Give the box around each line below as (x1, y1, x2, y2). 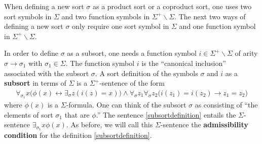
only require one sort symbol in (72, 21, 169, 31)
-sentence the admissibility (160, 119, 248, 130)
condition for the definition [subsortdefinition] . (4, 130, 152, 140)
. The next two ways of (174, 11, 246, 21)
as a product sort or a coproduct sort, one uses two (92, 1, 252, 11)
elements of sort (4, 109, 53, 120)
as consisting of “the (195, 99, 258, 110)
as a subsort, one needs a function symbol (67, 48, 197, 58)
